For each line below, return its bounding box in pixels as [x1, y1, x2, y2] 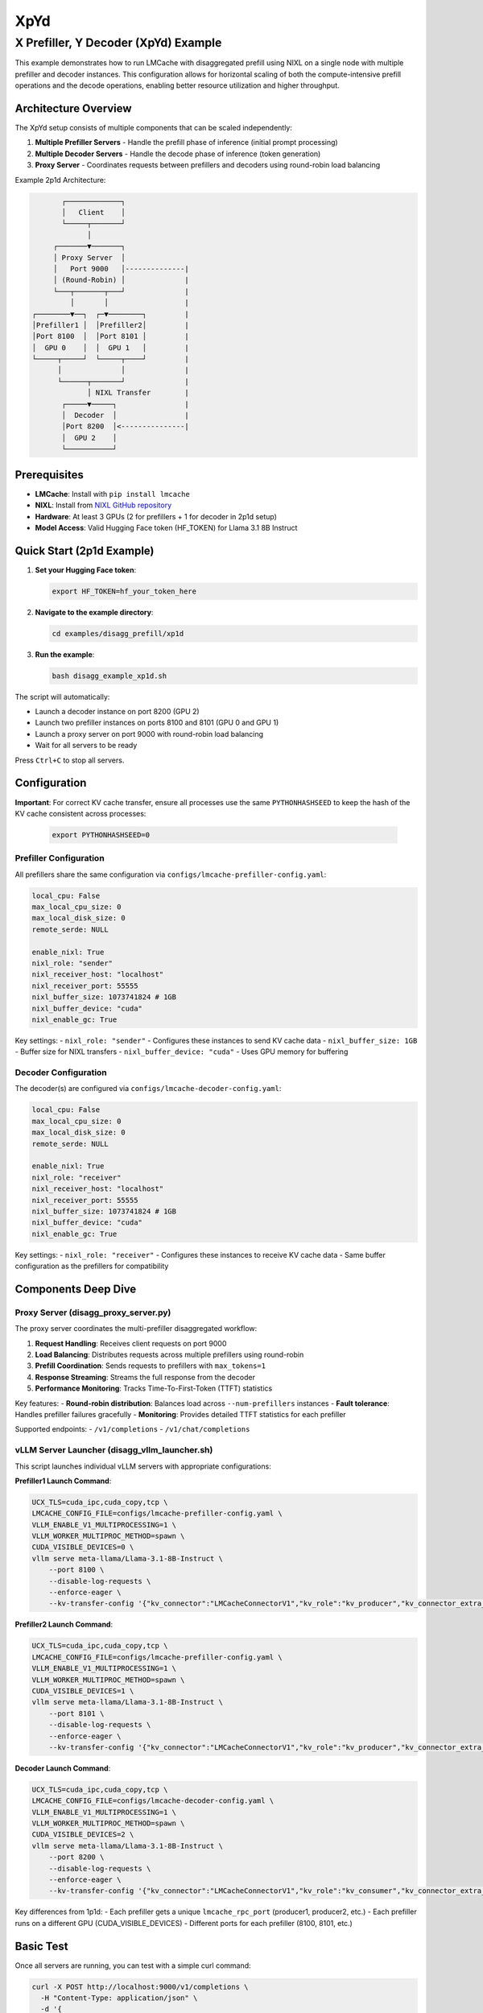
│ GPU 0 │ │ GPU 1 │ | [31, 343, 189, 352]
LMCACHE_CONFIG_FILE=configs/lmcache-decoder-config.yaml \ [31, 1796, 275, 1805]
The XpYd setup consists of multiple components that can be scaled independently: [14, 123, 293, 133]
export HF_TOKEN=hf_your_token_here [52, 586, 197, 596]
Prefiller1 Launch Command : [14, 1476, 112, 1486]
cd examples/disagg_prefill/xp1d [52, 629, 184, 638]
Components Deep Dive [14, 1282, 137, 1296]
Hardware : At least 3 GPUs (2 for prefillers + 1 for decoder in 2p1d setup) [35, 511, 278, 521]
